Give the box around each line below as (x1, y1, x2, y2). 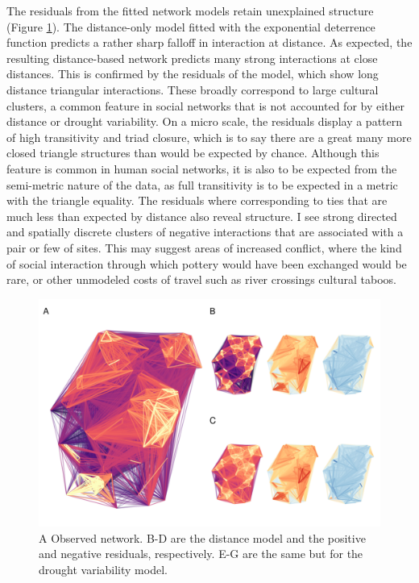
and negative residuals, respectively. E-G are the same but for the (39, 545, 363, 562)
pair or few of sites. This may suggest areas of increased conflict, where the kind (6, 239, 402, 256)
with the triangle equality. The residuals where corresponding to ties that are (6, 192, 388, 209)
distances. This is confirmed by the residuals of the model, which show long (6, 65, 379, 82)
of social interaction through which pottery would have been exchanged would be (6, 255, 407, 272)
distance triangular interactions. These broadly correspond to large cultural (6, 81, 379, 98)
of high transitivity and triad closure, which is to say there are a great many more (6, 128, 412, 145)
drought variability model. (39, 560, 168, 577)
